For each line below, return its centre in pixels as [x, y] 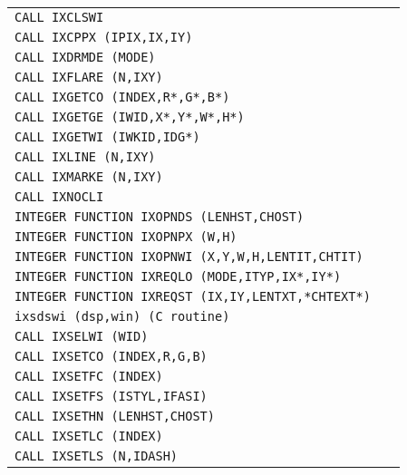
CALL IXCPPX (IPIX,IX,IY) [104, 37]
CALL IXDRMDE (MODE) [85, 57]
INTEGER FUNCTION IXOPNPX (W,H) [126, 237]
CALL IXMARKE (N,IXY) [89, 177]
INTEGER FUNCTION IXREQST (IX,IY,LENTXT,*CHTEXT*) [193, 296]
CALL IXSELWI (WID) [82, 336]
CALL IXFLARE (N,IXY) [89, 77]
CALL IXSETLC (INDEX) [89, 436]
